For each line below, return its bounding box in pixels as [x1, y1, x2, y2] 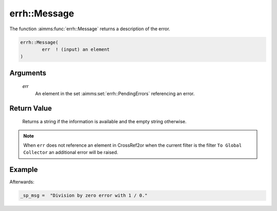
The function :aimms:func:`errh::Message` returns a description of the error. [9, 26, 170, 32]
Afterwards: [9, 179, 34, 185]
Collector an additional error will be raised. [23, 149, 118, 156]
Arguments [9, 68, 47, 77]
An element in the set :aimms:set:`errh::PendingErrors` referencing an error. [35, 90, 195, 97]
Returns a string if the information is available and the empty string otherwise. [22, 119, 187, 125]
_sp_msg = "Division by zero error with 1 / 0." [20, 193, 148, 199]
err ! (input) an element [42, 46, 110, 52]
